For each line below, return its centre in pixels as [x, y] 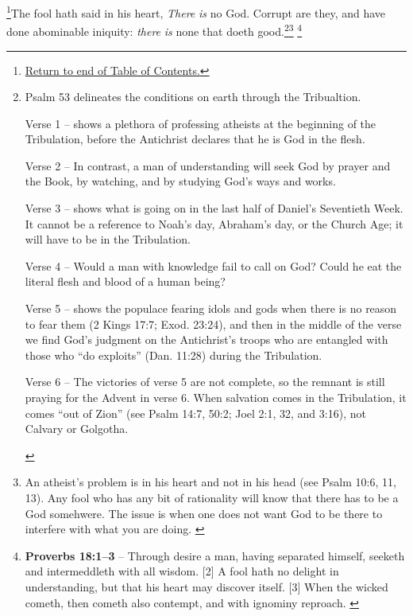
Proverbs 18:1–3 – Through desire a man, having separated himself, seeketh [215, 555]
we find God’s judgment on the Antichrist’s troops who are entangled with [206, 339]
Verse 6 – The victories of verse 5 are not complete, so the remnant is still [205, 382]
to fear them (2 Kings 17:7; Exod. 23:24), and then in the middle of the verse [213, 324]
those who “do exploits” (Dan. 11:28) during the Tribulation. [174, 355]
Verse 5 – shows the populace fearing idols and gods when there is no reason [211, 308]
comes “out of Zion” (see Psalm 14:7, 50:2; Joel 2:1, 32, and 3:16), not [195, 413]
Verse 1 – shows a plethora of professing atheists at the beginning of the [201, 123]
